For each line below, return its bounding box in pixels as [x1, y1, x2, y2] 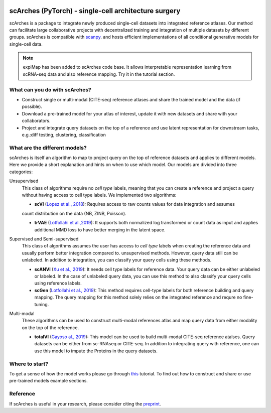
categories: [9, 169, 33, 175]
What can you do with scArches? [9, 86, 91, 93]
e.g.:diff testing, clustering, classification [22, 131, 106, 137]
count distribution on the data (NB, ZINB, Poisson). [22, 210, 126, 216]
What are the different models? [9, 144, 87, 151]
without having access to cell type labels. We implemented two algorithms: [22, 192, 177, 198]
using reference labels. [34, 280, 82, 286]
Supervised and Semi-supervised [9, 236, 79, 242]
